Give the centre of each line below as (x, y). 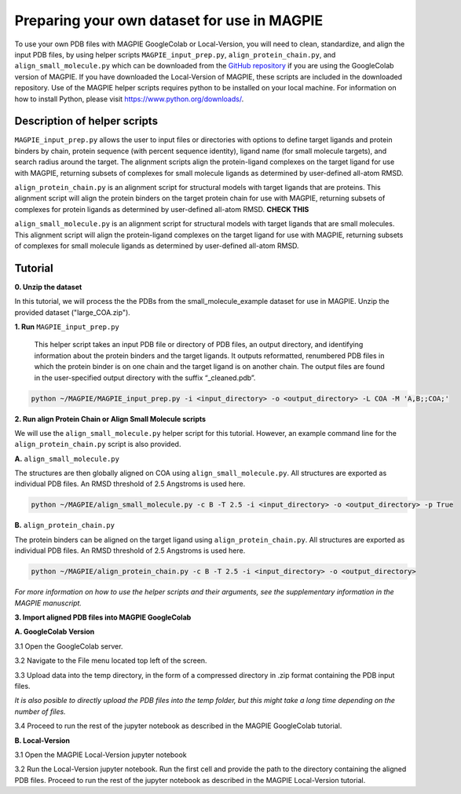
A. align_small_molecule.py (67, 459)
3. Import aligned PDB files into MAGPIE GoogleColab (103, 617)
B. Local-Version (42, 740)
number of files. (40, 712)
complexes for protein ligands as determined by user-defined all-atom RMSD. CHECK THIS (162, 209)
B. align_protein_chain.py (65, 525)
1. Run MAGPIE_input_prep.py (67, 327)
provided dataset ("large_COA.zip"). (73, 312)
